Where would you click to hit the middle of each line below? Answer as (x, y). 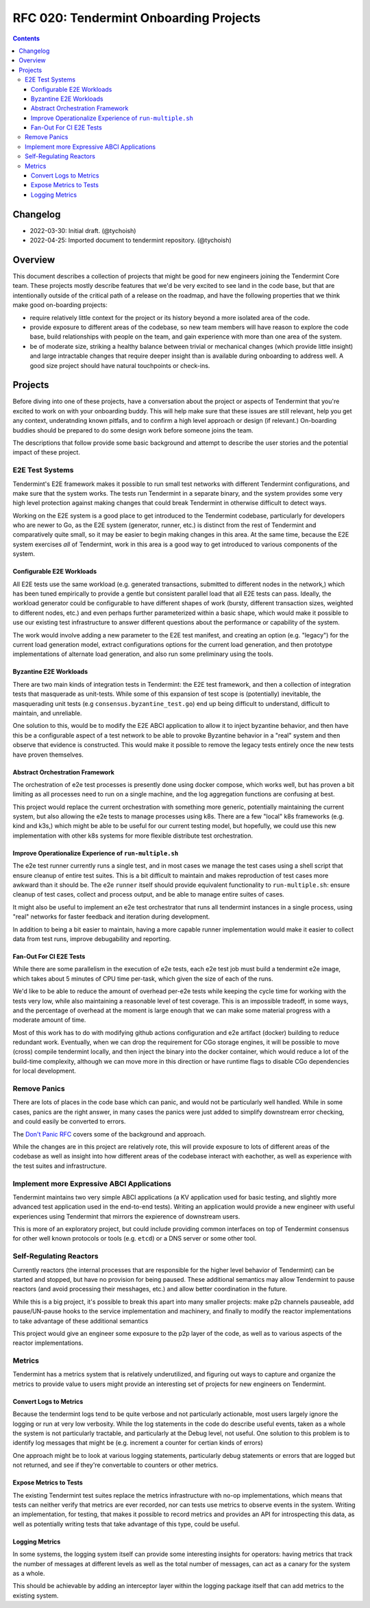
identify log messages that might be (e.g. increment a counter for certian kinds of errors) (138, 1443)
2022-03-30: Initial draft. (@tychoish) (83, 230)
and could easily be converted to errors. (69, 1121)
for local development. (45, 1071)
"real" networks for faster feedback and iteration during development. (111, 917)
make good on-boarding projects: (60, 305)
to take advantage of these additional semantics (81, 1321)
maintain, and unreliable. (47, 713)
